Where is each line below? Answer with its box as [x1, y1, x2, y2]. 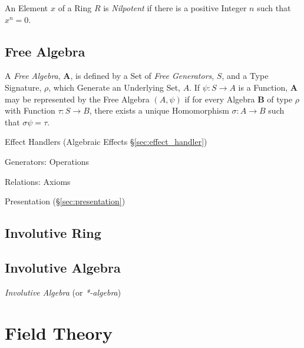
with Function [5, 104, 55, 117]
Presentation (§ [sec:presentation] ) [5, 195, 125, 207]
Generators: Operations [5, 155, 90, 167]
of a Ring [58, 2, 92, 14]
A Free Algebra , [5, 69, 61, 82]
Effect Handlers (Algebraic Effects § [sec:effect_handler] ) [5, 135, 207, 148]
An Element [5, 2, 48, 14]
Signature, [5, 81, 42, 93]
